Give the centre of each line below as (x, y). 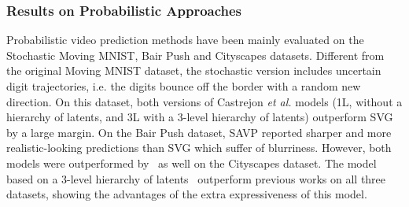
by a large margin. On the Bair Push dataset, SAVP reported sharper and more (199, 132)
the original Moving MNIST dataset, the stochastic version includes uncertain (194, 70)
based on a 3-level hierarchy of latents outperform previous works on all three (196, 178)
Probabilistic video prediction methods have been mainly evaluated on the (185, 40)
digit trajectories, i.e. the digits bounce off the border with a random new (184, 86)
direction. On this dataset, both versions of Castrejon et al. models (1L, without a (204, 101)
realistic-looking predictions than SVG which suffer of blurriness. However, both (199, 148)
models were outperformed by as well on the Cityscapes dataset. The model (192, 163)
